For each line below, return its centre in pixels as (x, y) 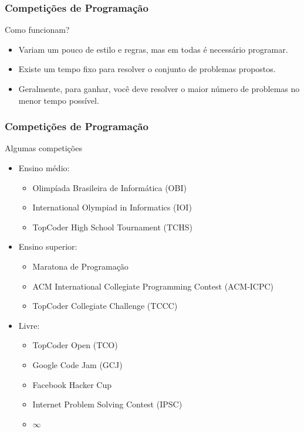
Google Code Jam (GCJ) (77, 364)
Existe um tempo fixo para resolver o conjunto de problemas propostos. (147, 69)
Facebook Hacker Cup (72, 384)
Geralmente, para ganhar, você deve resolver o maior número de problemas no (159, 89)
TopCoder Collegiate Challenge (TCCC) (105, 306)
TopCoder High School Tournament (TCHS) (112, 227)
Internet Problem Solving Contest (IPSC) (107, 404)
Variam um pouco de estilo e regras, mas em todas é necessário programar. (153, 49)
